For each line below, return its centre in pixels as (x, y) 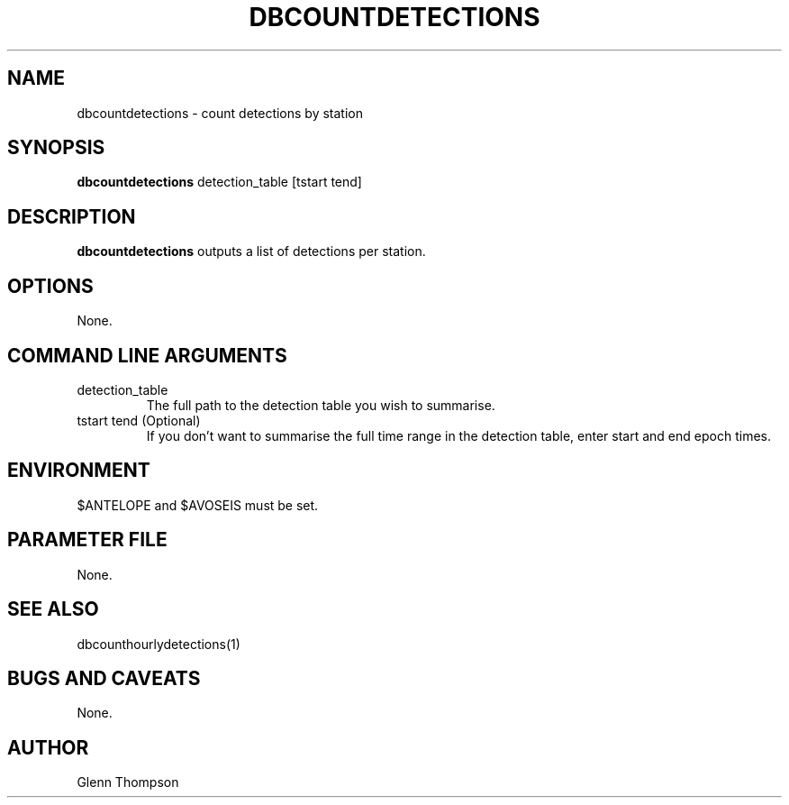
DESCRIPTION (72, 216)
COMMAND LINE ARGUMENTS (147, 355)
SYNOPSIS (56, 148)
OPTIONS (50, 286)
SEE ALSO (53, 609)
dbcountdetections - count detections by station (220, 113)
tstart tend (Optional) (139, 420)
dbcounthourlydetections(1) (159, 644)
